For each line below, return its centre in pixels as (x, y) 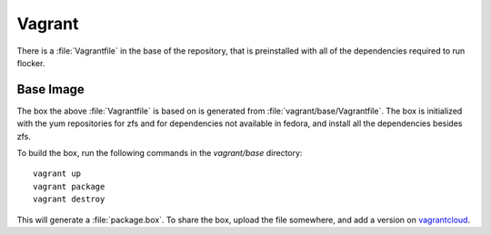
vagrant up (57, 174)
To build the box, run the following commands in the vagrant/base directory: (160, 153)
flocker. (31, 63)
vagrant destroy (69, 199)
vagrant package (69, 186)
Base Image (51, 89)
